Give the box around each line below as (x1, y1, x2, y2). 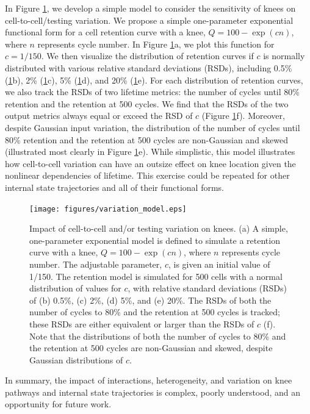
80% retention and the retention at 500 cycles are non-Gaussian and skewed (5, 133, 289, 146)
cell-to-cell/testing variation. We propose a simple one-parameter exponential (5, 13, 294, 26)
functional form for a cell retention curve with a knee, (5, 26, 206, 38)
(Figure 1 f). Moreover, (201, 109, 285, 122)
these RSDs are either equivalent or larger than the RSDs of (29, 317, 254, 330)
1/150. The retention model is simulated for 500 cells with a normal (29, 269, 283, 282)
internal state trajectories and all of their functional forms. (5, 180, 225, 193)
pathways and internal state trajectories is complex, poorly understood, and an (5, 385, 301, 398)
